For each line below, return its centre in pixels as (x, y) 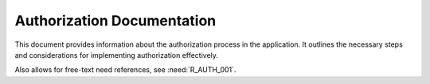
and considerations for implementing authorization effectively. (117, 55)
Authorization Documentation (115, 21)
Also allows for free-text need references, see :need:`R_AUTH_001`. (125, 70)
